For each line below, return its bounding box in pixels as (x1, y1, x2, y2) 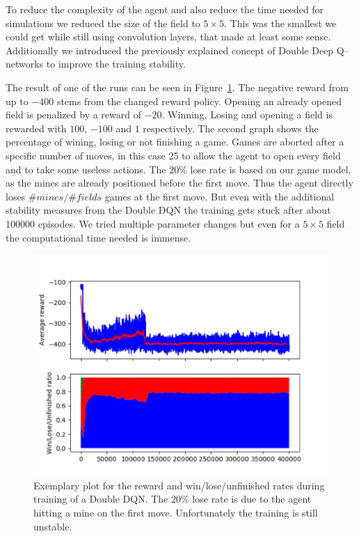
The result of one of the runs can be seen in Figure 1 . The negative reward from (6, 79, 349, 94)
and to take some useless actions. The (6, 161, 166, 176)
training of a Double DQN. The (33, 491, 168, 506)
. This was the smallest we (224, 15, 337, 30)
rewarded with (6, 120, 67, 135)
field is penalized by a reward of (6, 107, 141, 122)
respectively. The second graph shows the (143, 120, 319, 135)
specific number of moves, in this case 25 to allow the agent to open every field (6, 148, 341, 162)
